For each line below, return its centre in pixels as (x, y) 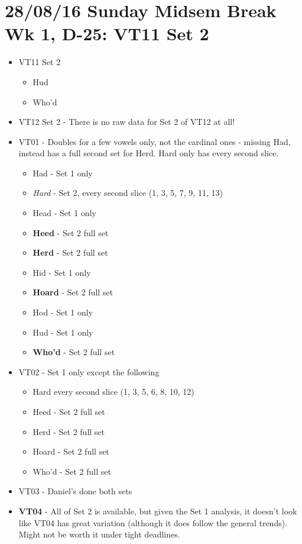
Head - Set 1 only (64, 213)
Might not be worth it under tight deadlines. (99, 534)
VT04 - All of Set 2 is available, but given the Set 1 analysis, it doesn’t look (158, 511)
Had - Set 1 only (63, 173)
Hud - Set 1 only (63, 332)
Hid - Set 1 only (62, 272)
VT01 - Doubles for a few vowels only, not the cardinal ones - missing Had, (155, 141)
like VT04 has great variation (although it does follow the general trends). (153, 522)
